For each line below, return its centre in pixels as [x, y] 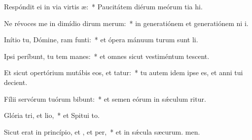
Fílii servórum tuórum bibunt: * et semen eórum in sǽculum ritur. [105, 98]
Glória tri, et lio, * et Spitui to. [52, 115]
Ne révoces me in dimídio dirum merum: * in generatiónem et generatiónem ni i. [126, 23]
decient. [16, 82]
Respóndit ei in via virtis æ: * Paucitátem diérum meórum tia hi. [103, 6]
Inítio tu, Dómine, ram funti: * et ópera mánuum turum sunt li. [101, 40]
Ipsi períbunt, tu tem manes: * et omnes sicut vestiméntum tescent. [107, 56]
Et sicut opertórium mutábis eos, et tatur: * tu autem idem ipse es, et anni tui [124, 72]
